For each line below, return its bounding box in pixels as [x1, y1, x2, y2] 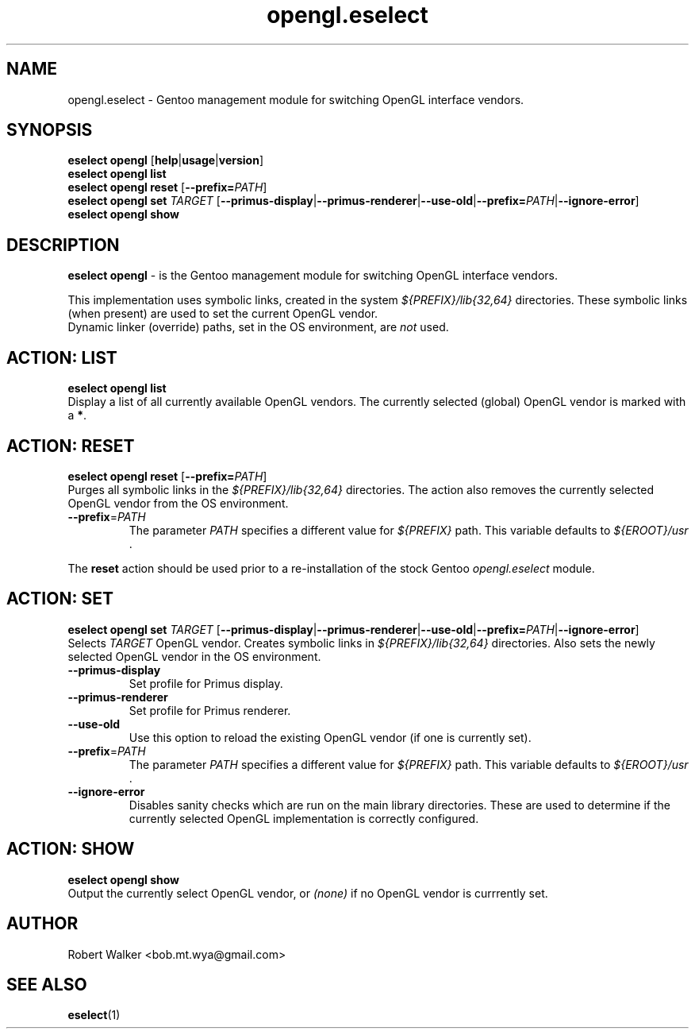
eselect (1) [67, 1008, 121, 1022]
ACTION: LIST [6, 347, 117, 368]
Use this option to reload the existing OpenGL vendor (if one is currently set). [129, 730, 532, 744]
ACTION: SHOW [6, 839, 135, 859]
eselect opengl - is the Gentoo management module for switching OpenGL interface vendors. [67, 268, 558, 283]
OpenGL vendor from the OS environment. [67, 496, 289, 510]
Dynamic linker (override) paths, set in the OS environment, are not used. [67, 320, 449, 334]
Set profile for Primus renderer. [129, 703, 291, 717]
